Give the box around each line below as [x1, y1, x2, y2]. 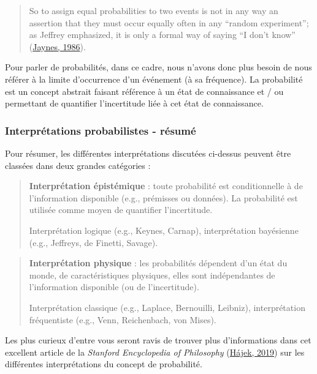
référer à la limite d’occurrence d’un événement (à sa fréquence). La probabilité [5, 72, 303, 85]
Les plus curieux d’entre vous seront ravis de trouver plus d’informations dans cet [5, 334, 311, 346]
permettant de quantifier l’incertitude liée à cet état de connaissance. [5, 97, 264, 110]
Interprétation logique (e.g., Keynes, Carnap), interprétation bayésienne [29, 223, 299, 236]
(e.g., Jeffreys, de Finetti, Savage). [29, 236, 158, 249]
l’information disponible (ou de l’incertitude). [29, 280, 199, 293]
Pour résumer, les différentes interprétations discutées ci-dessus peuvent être [5, 146, 291, 159]
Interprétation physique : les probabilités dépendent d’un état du [29, 256, 288, 269]
